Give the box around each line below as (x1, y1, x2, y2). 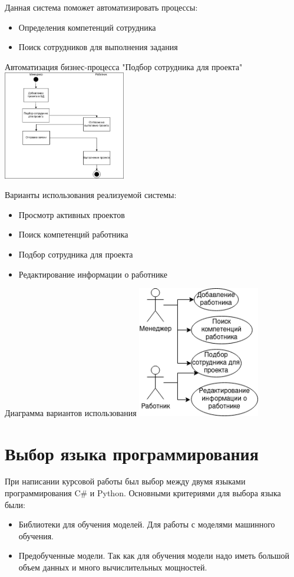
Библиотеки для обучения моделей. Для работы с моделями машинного (18, 518, 275, 530)
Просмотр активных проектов (18, 208, 125, 220)
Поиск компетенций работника (18, 228, 128, 240)
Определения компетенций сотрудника (18, 21, 156, 33)
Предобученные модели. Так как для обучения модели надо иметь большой (18, 549, 290, 562)
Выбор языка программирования (5, 441, 259, 465)
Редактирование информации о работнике (18, 268, 168, 280)
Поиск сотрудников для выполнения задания (18, 41, 178, 53)
